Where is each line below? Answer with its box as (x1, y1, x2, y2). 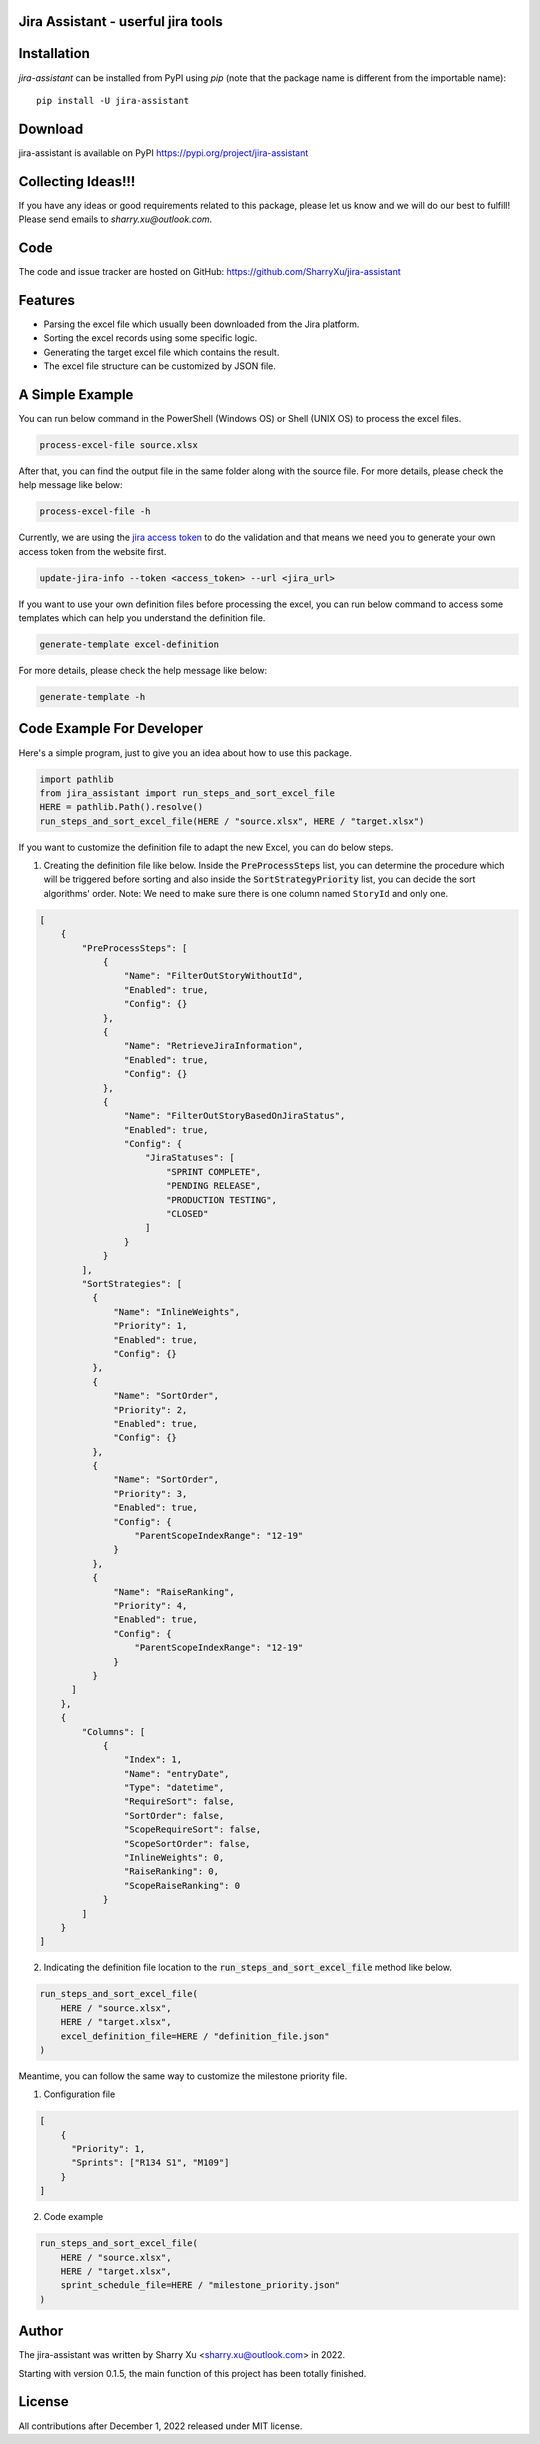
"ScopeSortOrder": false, (123, 1838, 251, 1849)
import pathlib (39, 773, 114, 785)
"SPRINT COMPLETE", (165, 1166, 262, 1177)
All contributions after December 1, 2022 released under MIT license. (18, 2420, 303, 2432)
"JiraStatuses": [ (145, 1152, 235, 1164)
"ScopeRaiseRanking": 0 (123, 1880, 240, 1891)
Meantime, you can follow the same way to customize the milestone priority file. (18, 2070, 348, 2082)
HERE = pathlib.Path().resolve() (39, 801, 204, 813)
